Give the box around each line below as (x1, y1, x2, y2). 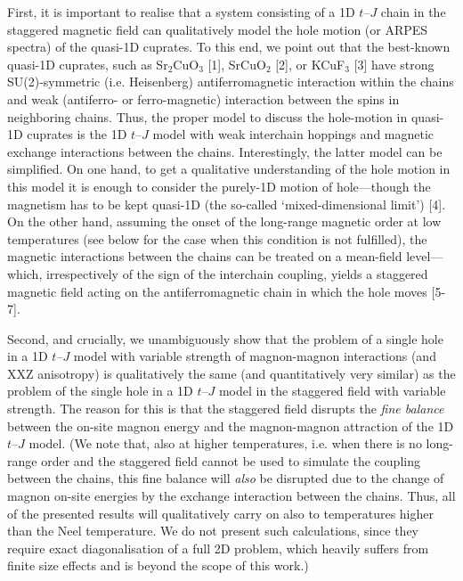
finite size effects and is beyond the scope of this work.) (7, 556, 309, 575)
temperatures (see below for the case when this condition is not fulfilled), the (7, 229, 427, 248)
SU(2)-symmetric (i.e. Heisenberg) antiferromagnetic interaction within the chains (7, 72, 454, 91)
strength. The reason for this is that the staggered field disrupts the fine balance (7, 399, 444, 418)
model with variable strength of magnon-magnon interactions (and (73, 347, 436, 365)
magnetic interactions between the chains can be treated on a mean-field (7, 247, 402, 266)
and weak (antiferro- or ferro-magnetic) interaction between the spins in (7, 89, 400, 108)
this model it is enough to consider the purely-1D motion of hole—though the (7, 176, 431, 195)
